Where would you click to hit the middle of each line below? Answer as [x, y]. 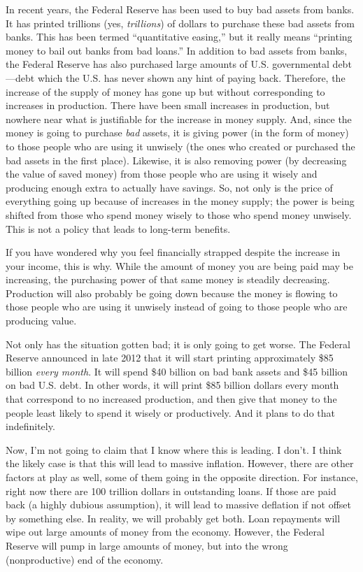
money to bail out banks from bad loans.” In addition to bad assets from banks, [177, 50]
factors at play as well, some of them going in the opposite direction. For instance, [182, 477]
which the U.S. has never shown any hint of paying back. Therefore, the [191, 77]
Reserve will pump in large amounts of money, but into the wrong [147, 545]
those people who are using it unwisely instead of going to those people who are [177, 307]
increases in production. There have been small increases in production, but [168, 105]
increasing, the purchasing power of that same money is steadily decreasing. [168, 279]
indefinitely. [30, 426]
